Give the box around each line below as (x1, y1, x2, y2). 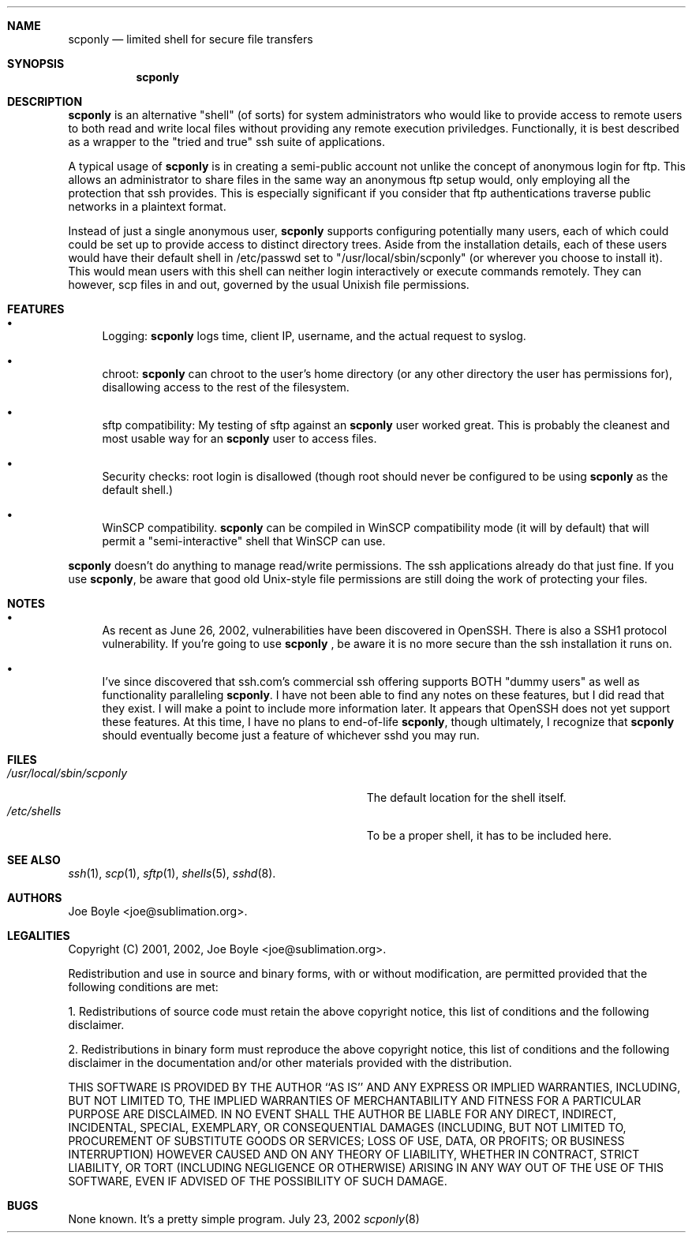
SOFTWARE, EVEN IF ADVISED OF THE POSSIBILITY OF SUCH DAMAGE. (68, 1174, 447, 1188)
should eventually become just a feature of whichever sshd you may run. (102, 728, 480, 742)
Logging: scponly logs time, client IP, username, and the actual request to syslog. (102, 329, 526, 343)
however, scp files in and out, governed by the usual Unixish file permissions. (68, 278, 469, 291)
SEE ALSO (7, 853, 61, 867)
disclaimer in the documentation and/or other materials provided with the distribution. (68, 1056, 512, 1069)
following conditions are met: (68, 980, 219, 994)
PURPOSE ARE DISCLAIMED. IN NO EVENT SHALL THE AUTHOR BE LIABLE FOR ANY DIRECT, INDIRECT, (68, 1107, 616, 1121)
